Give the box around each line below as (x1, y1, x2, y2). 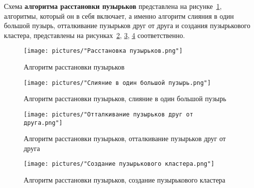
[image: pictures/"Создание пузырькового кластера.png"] (24, 160, 215, 168)
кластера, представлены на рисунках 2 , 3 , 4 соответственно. (4, 30, 185, 40)
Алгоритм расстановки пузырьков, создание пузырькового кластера (24, 175, 225, 185)
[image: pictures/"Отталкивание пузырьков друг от (24, 111, 193, 118)
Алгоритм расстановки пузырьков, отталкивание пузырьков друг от (24, 133, 226, 144)
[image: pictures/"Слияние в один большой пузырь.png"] (24, 79, 211, 86)
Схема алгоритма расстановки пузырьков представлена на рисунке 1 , (4, 1, 222, 11)
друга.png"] (24, 119, 63, 126)
